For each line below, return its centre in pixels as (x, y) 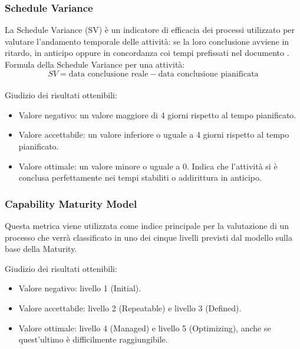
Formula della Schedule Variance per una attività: (95, 64)
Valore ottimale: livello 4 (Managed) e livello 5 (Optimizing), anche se (145, 328)
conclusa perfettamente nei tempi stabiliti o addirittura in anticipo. (140, 177)
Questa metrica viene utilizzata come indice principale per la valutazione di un (147, 225)
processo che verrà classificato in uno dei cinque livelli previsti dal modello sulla (149, 237)
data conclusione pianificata (208, 74)
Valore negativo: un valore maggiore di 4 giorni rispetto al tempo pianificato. (157, 114)
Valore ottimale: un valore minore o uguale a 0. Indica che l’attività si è (148, 166)
